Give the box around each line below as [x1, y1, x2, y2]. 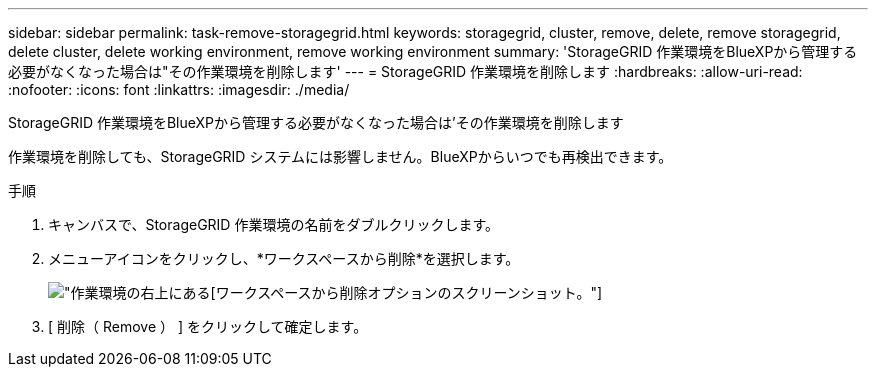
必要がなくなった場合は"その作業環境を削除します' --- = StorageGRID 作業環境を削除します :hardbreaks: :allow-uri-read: [8, 63, 803, 80]
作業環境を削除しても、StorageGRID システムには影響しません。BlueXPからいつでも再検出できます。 [8, 148, 673, 165]
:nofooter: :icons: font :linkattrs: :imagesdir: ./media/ [8, 81, 350, 98]
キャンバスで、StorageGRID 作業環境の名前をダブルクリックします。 [48, 216, 499, 233]
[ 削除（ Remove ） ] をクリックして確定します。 [48, 318, 368, 335]
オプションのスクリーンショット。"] [367, 284, 603, 301]
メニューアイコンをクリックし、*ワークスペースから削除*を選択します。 [48, 250, 520, 267]
